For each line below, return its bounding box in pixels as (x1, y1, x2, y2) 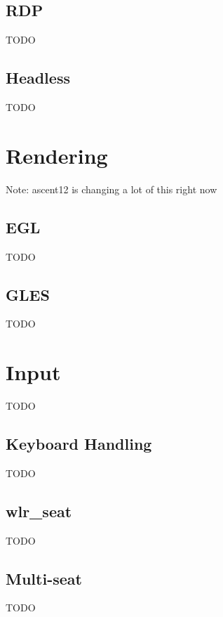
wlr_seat (6, 500, 72, 521)
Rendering (6, 141, 108, 169)
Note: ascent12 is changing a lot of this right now (6, 181, 217, 196)
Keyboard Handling (6, 433, 152, 455)
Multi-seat (6, 567, 82, 589)
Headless (6, 67, 70, 89)
